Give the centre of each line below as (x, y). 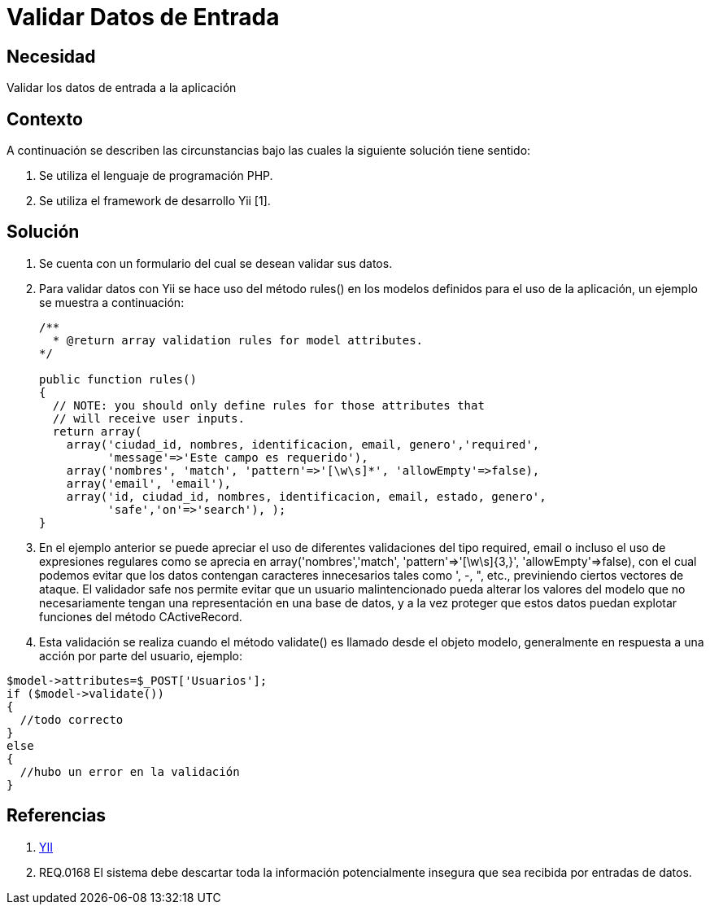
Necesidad (51, 56)
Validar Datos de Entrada (143, 17)
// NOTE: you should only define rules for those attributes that (268, 405)
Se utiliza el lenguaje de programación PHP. (156, 176)
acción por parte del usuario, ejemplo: (141, 655)
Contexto (45, 119)
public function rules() (118, 379)
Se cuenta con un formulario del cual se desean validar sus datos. (216, 263)
